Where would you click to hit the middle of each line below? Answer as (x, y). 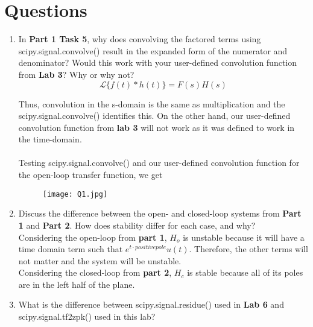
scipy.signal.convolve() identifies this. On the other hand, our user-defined (154, 116)
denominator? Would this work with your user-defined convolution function (158, 62)
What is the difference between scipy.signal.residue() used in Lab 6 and (151, 304)
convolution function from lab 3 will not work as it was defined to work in (156, 127)
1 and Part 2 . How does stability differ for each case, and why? (137, 225)
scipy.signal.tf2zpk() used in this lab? (87, 316)
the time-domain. (50, 139)
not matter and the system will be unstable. (100, 260)
